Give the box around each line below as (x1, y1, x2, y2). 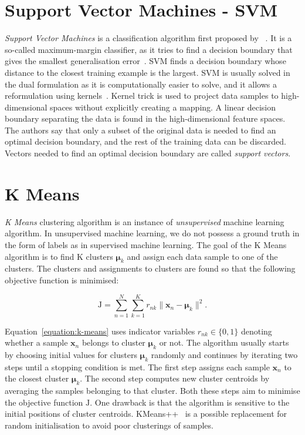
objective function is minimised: (5, 273, 119, 286)
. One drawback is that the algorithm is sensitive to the (90, 396, 290, 408)
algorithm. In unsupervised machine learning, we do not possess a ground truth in (5, 227, 300, 239)
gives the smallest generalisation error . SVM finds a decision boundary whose (5, 55, 286, 67)
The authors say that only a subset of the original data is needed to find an (5, 123, 276, 136)
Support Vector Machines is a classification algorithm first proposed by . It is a (5, 32, 292, 44)
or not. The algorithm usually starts (159, 336, 289, 349)
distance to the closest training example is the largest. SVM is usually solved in (5, 66, 290, 78)
